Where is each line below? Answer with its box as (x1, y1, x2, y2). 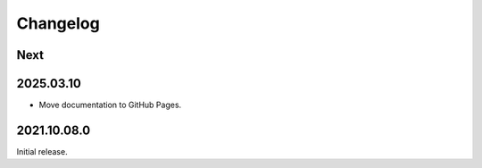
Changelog (16, 13, 100, 33)
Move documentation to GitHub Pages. (38, 99, 182, 111)
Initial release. (16, 146, 68, 156)
